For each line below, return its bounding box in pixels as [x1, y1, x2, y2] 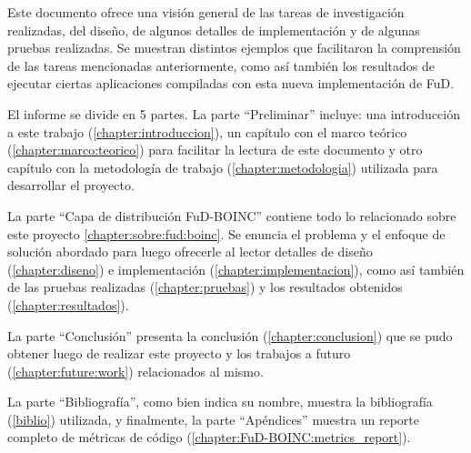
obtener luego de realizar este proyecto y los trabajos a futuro [7, 344, 351, 363]
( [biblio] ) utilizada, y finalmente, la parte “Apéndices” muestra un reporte [7, 409, 420, 428]
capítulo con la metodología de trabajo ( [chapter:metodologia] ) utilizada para [7, 157, 438, 176]
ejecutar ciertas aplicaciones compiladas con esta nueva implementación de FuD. [7, 74, 455, 93]
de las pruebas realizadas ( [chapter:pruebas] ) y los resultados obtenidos [7, 277, 403, 297]
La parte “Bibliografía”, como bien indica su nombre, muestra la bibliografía [7, 392, 433, 411]
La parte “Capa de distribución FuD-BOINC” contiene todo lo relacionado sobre [7, 206, 456, 225]
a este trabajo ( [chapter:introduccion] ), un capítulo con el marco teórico [7, 122, 407, 141]
